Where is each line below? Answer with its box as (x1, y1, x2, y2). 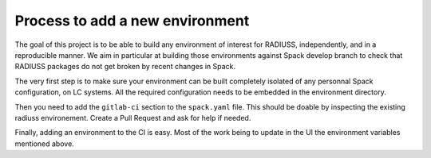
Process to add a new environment (14, 12, 250, 29)
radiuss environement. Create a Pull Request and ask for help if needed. (14, 113, 251, 122)
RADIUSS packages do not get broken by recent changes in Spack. (14, 62, 235, 71)
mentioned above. (14, 139, 75, 148)
